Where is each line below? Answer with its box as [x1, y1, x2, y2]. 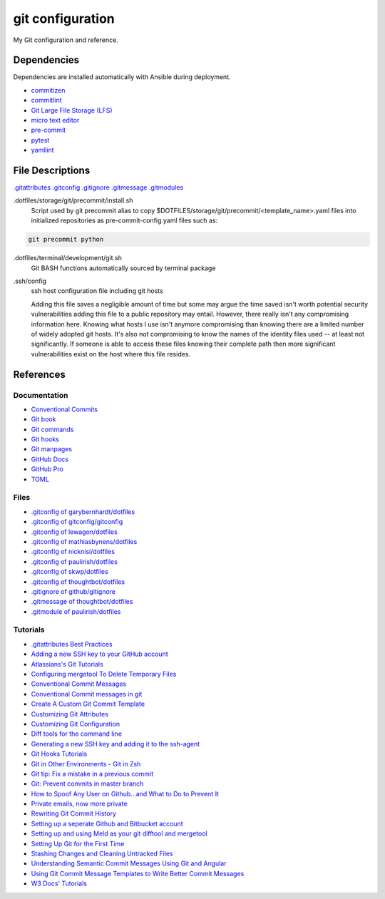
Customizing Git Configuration [31, 719, 120, 728]
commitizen [31, 86, 66, 94]
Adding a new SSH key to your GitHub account [31, 649, 168, 659]
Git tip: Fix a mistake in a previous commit [31, 769, 153, 778]
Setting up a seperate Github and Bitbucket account [31, 819, 183, 828]
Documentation [13, 390, 68, 400]
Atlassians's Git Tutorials [31, 659, 103, 668]
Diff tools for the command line [31, 729, 123, 738]
